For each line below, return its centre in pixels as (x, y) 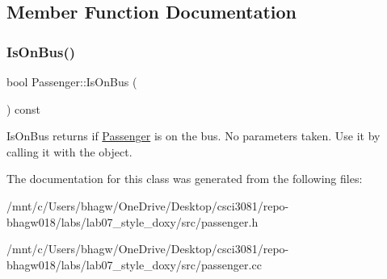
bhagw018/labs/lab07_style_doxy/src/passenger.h (133, 221)
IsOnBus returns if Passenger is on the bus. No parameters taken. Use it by (193, 136)
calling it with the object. (69, 151)
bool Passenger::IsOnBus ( (72, 81)
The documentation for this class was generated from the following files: (185, 179)
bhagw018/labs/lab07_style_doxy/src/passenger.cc (134, 264)
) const (24, 108)
